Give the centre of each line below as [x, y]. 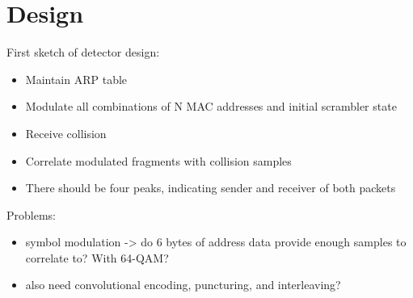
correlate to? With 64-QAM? [97, 257]
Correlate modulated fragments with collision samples [158, 160]
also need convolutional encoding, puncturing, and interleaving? [183, 285]
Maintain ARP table [76, 79]
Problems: [31, 214]
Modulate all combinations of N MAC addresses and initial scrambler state [211, 106]
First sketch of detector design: [83, 52]
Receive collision [66, 133]
